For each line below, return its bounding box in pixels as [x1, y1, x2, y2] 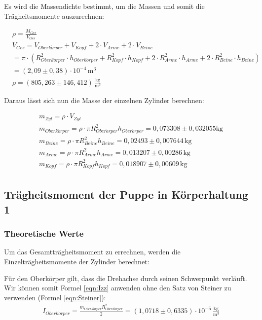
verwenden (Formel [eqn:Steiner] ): [4, 292, 106, 302]
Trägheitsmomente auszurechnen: [4, 10, 104, 21]
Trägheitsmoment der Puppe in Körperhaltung [4, 187, 248, 202]
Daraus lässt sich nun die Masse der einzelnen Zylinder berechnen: [4, 95, 204, 105]
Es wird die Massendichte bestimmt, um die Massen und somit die [4, 1, 205, 11]
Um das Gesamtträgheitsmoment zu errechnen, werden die [4, 247, 181, 257]
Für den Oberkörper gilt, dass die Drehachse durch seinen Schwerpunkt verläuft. [4, 273, 247, 283]
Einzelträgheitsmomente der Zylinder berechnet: [4, 256, 150, 267]
